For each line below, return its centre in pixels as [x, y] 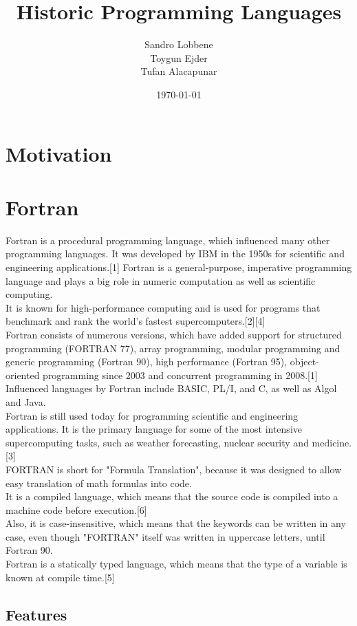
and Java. [26, 401]
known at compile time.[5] [60, 577]
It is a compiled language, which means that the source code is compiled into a [172, 496]
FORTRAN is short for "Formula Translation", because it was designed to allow [174, 469]
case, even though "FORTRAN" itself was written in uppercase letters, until [165, 536]
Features [36, 614]
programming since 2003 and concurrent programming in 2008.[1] [180, 375]
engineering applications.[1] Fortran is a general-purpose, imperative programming [179, 267]
